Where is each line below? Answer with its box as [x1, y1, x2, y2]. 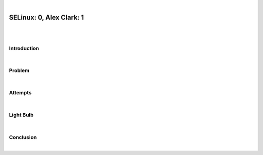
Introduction [9, 45, 39, 52]
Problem [9, 67, 30, 74]
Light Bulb [9, 112, 34, 119]
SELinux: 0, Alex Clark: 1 [9, 13, 84, 21]
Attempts [9, 89, 32, 96]
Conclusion [9, 134, 37, 140]
